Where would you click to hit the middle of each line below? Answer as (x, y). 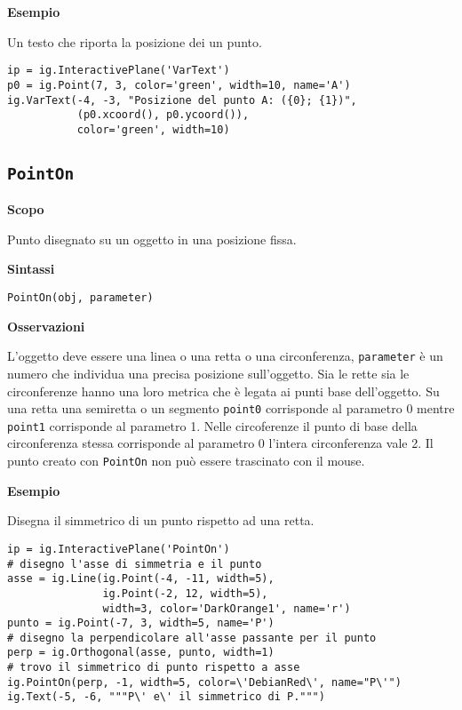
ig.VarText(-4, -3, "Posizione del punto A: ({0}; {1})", (182, 100)
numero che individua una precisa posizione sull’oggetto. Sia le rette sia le (208, 373)
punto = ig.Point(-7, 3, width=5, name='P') (141, 623)
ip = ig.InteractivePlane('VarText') (119, 71)
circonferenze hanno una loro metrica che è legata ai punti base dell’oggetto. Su (223, 391)
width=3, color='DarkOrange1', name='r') (227, 608)
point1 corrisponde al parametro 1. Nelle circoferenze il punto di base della (212, 425)
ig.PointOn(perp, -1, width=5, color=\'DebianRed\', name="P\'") (204, 682)
